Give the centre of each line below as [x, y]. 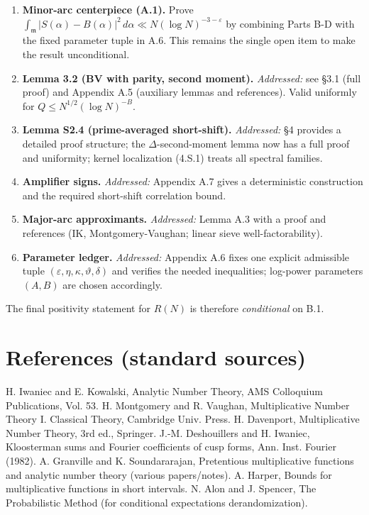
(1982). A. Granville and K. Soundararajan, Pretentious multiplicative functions [180, 460]
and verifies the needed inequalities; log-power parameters [237, 271]
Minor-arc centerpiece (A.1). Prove [108, 9]
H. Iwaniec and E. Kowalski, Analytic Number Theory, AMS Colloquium [164, 391]
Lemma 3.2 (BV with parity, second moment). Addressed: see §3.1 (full [192, 78]
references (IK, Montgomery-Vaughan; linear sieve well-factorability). [172, 232]
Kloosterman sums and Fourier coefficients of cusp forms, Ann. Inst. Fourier [171, 447]
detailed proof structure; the [84, 143]
